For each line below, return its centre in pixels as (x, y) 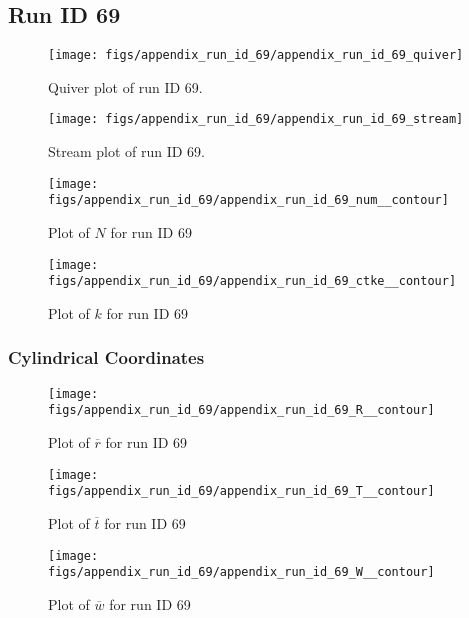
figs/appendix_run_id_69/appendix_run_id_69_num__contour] (248, 200)
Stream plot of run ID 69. (127, 151)
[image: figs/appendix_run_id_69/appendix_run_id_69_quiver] (256, 55)
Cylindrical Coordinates (106, 357)
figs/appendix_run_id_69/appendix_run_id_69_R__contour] (241, 410)
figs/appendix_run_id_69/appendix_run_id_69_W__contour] (241, 572)
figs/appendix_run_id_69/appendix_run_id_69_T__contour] (241, 491)
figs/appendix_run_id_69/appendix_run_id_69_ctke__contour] (252, 281)
